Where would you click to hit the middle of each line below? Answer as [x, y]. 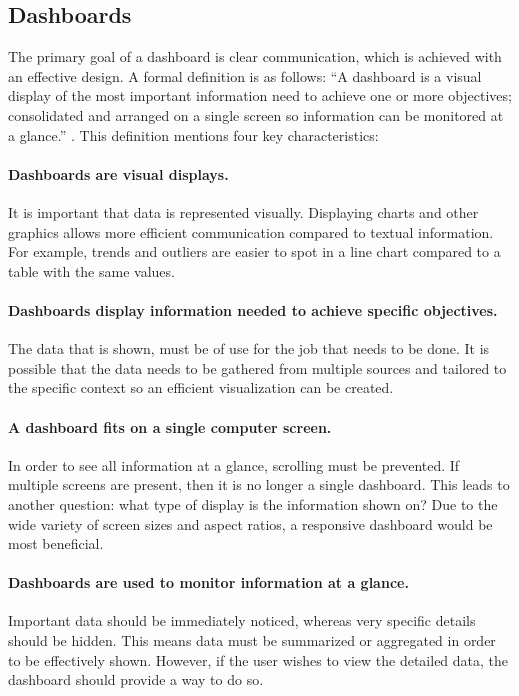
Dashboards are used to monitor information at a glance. [208, 582]
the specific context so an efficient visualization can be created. [201, 387]
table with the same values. [91, 270]
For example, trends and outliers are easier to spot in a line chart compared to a [254, 251]
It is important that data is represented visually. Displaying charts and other [243, 211]
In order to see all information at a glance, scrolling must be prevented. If [234, 464]
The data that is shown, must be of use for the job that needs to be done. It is [249, 348]
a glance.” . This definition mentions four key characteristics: [193, 134]
